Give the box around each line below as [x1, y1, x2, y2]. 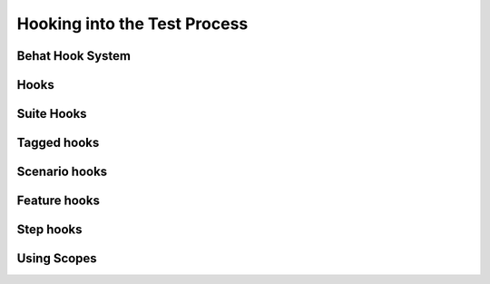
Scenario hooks [16, 164, 108, 180]
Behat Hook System [16, 48, 132, 64]
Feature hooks [16, 193, 100, 209]
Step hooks [16, 222, 83, 238]
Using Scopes [16, 250, 97, 267]
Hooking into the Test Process [16, 14, 249, 34]
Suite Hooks [16, 106, 87, 122]
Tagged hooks [16, 135, 100, 151]
